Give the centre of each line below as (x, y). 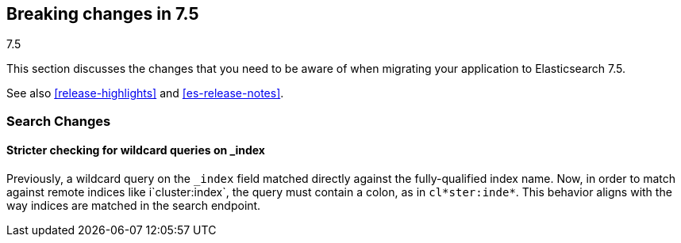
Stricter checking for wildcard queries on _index (136, 150)
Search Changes (59, 121)
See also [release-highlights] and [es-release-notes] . (145, 93)
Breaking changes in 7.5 (103, 14)
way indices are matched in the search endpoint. (134, 206)
